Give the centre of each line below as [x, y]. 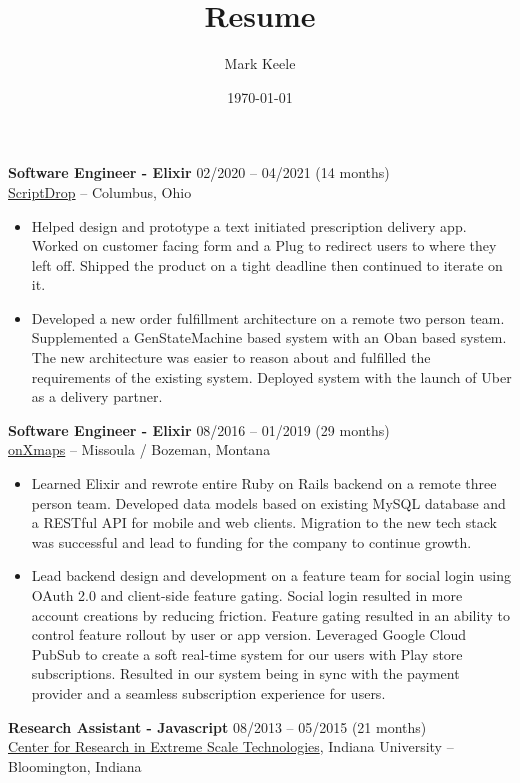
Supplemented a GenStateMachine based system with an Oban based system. [269, 337]
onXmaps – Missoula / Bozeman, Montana [139, 449]
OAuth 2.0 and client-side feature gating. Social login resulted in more [247, 595]
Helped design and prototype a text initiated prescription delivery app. [249, 225]
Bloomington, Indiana [75, 765]
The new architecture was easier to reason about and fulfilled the [231, 357]
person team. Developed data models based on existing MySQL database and [268, 502]
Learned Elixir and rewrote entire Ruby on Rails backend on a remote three [264, 483]
